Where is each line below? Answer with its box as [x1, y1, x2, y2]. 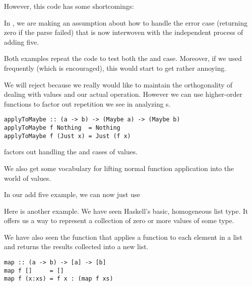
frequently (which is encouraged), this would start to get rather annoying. [4, 62, 226, 73]
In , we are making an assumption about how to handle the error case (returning [4, 17, 248, 28]
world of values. [4, 172, 51, 183]
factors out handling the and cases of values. [4, 146, 138, 157]
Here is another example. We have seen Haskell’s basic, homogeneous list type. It [4, 205, 248, 216]
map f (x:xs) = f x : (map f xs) [4, 275, 113, 283]
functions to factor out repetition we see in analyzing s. [4, 98, 171, 109]
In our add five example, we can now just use [4, 189, 140, 200]
